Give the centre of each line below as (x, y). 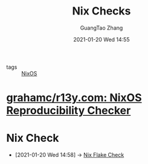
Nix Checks (101, 11)
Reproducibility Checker (69, 111)
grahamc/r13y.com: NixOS (74, 98)
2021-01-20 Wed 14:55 (101, 39)
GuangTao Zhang (101, 28)
